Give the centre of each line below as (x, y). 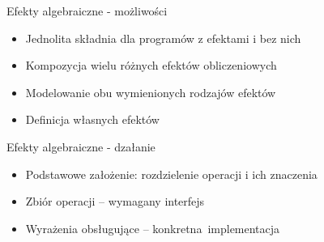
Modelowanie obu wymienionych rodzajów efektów (151, 92)
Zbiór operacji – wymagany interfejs (115, 201)
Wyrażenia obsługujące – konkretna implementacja (153, 228)
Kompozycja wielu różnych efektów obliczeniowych (151, 65)
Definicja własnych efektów (92, 119)
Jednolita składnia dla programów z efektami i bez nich (163, 38)
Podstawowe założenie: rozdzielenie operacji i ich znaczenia (171, 174)
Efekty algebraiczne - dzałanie (81, 146)
